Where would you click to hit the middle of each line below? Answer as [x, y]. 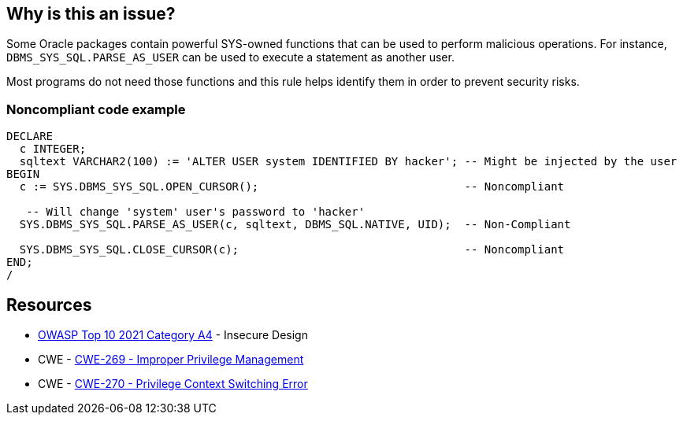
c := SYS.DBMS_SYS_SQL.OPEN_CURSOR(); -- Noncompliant [292, 187]
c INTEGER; [53, 149]
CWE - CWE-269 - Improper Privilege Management [171, 360]
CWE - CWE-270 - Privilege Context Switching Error [173, 384]
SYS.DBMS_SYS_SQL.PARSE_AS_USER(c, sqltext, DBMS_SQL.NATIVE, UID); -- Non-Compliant [295, 225]
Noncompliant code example [96, 109]
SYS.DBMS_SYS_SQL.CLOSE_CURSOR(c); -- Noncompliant [292, 250]
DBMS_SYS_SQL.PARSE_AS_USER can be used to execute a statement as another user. [230, 57]
